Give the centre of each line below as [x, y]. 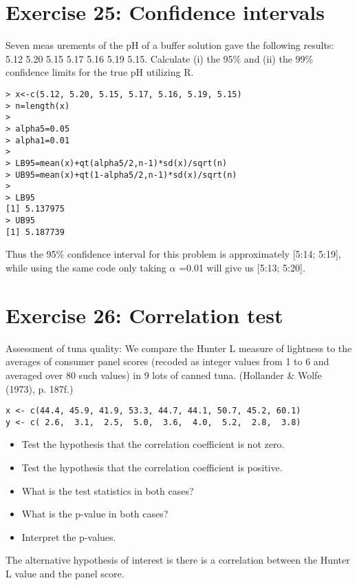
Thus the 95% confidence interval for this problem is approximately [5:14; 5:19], [173, 254]
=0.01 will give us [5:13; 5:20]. [242, 268]
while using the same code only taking [86, 268]
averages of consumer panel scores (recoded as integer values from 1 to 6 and [167, 361]
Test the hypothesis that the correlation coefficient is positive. [152, 468]
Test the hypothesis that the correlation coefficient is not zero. [153, 444]
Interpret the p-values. [69, 536]
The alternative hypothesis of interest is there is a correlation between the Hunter [178, 560]
